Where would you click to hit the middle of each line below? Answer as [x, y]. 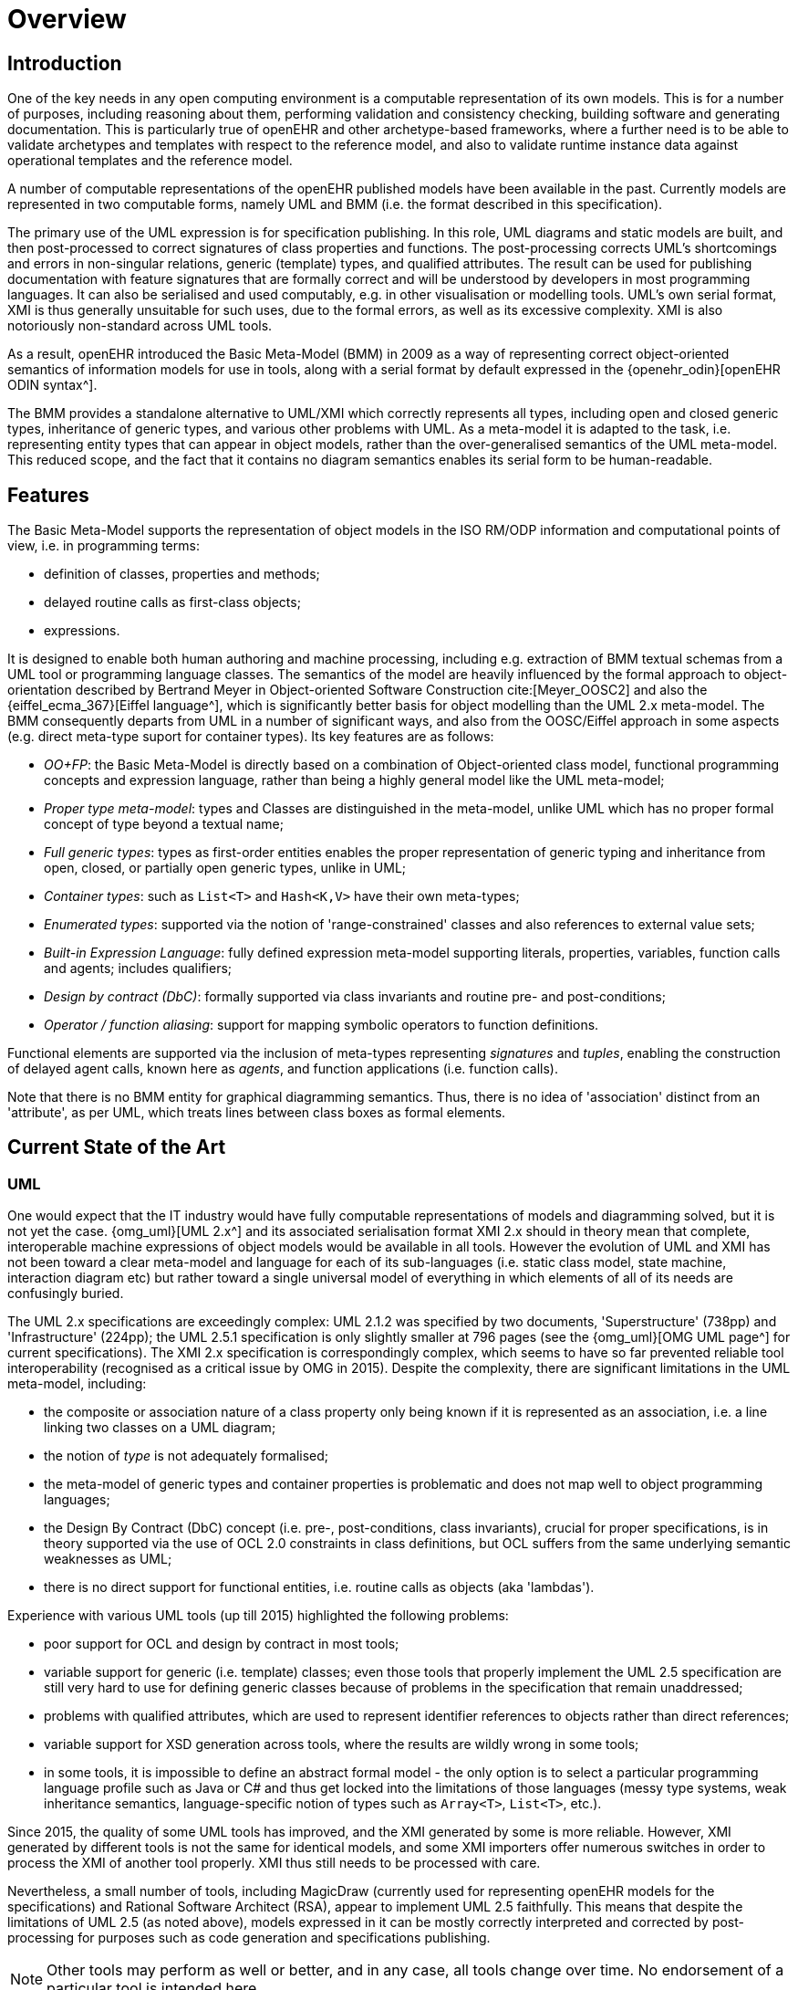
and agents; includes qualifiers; [138, 969]
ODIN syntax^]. [52, 385]
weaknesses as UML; [108, 1559]
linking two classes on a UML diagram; [160, 1428]
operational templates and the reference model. [150, 161]
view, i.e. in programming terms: [104, 546]
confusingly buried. [66, 1293]
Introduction [65, 63]
